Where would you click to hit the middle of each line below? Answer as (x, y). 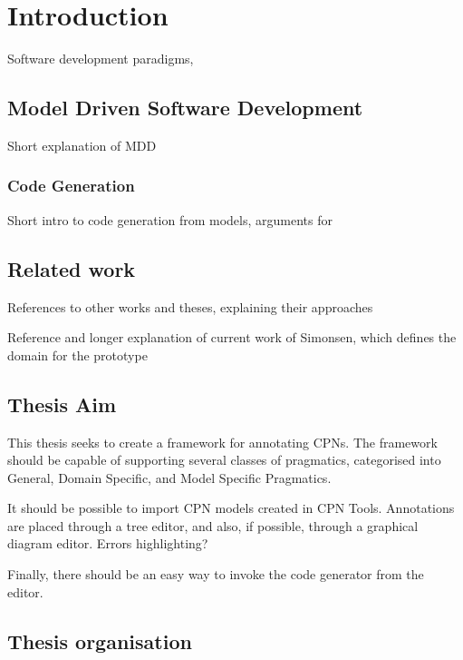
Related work (72, 268)
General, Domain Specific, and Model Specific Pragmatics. (169, 477)
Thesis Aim (62, 404)
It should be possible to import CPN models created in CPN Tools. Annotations (231, 508)
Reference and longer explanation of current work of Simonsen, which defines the (232, 337)
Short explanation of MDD (82, 145)
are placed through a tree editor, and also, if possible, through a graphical (213, 525)
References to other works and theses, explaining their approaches (190, 306)
